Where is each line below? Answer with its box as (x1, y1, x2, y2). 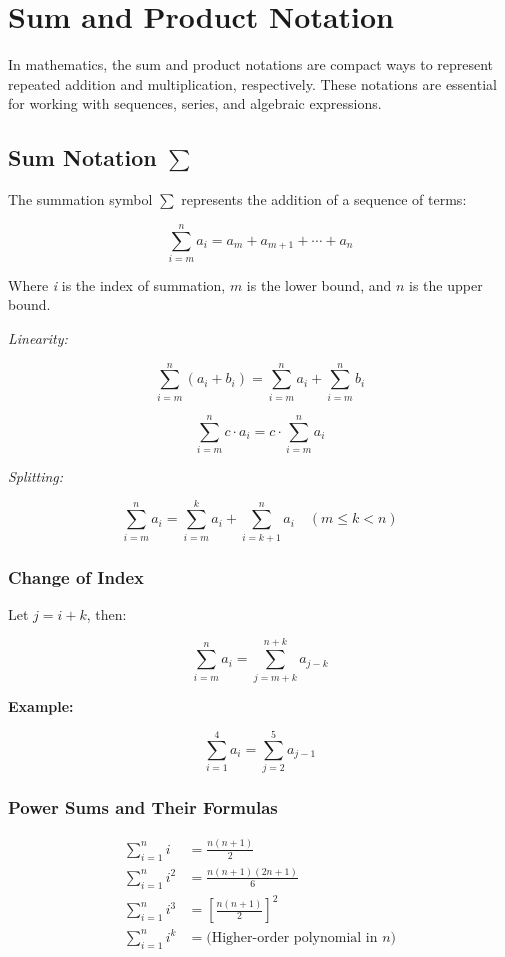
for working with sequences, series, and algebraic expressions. (8, 93, 382, 114)
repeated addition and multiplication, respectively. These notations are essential (8, 73, 497, 94)
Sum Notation (8, 142, 157, 173)
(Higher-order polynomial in (206, 930, 378, 945)
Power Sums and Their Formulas (8, 795, 278, 820)
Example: (8, 695, 74, 716)
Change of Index (8, 564, 144, 589)
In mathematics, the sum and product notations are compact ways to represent (8, 54, 494, 75)
